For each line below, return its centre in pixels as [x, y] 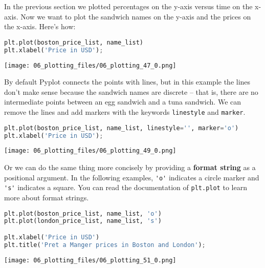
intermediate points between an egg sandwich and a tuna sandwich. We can [123, 102]
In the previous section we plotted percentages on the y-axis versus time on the [128, 6]
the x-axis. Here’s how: [40, 26]
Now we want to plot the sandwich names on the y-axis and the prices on [136, 16]
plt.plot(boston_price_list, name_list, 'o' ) [83, 213]
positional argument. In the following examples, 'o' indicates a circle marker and [132, 177]
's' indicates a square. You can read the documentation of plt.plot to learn [126, 187]
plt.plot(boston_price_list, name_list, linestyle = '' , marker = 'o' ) [122, 128]
